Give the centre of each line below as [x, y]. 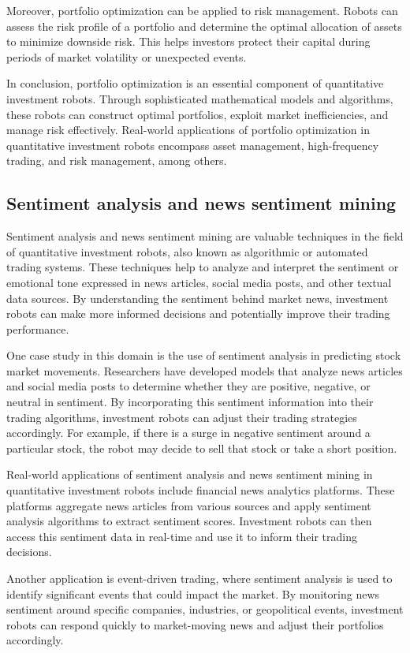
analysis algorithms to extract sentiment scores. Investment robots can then [189, 521]
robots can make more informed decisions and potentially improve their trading [198, 313]
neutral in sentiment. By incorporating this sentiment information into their [190, 402]
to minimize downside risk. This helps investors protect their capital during [188, 41]
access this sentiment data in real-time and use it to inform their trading [182, 536]
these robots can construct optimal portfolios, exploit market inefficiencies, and [198, 114]
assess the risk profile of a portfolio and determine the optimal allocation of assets [204, 26]
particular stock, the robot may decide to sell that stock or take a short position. [202, 448]
